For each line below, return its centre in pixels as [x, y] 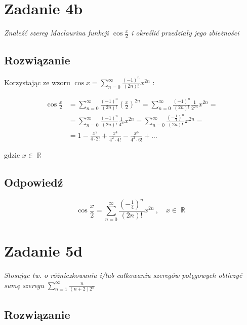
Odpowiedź [34, 182]
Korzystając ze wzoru [37, 82]
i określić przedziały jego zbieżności [185, 33]
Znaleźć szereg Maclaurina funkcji [56, 33]
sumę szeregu [24, 285]
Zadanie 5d [44, 250]
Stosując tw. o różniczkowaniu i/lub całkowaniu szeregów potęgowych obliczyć [123, 275]
